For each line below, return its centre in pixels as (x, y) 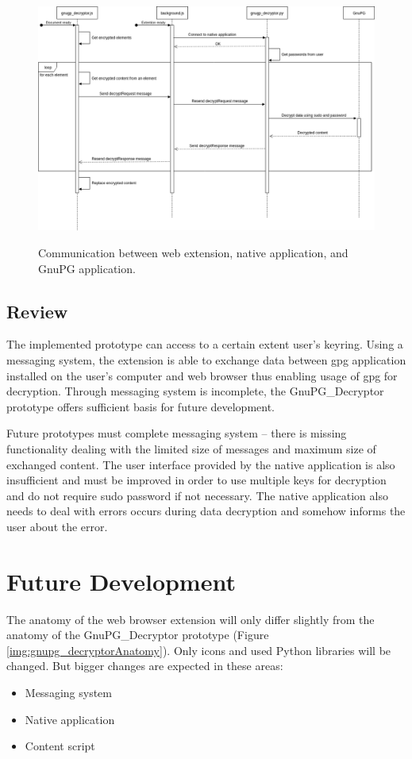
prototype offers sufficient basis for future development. (141, 406)
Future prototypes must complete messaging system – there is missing (177, 433)
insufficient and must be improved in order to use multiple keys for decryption (196, 480)
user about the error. (57, 526)
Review (37, 311)
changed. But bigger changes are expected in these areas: (145, 666)
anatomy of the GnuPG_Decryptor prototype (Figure (138, 635)
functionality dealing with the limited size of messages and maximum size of (191, 448)
